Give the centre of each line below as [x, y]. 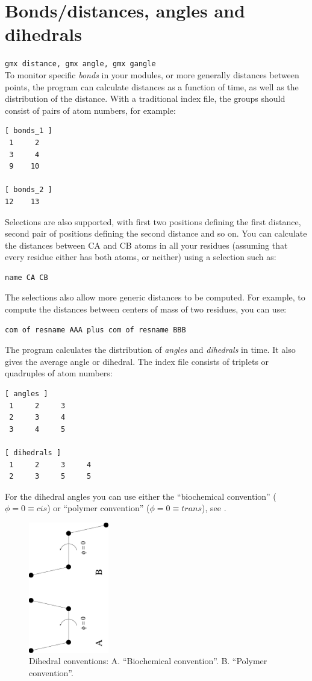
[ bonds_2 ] [29, 190]
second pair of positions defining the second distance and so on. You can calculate [156, 233]
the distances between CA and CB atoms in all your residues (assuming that [146, 245]
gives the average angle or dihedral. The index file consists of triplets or [137, 361]
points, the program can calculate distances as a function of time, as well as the [152, 86]
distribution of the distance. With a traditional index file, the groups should [145, 98]
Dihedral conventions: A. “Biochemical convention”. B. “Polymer [148, 661]
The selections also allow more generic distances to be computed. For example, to [155, 297]
